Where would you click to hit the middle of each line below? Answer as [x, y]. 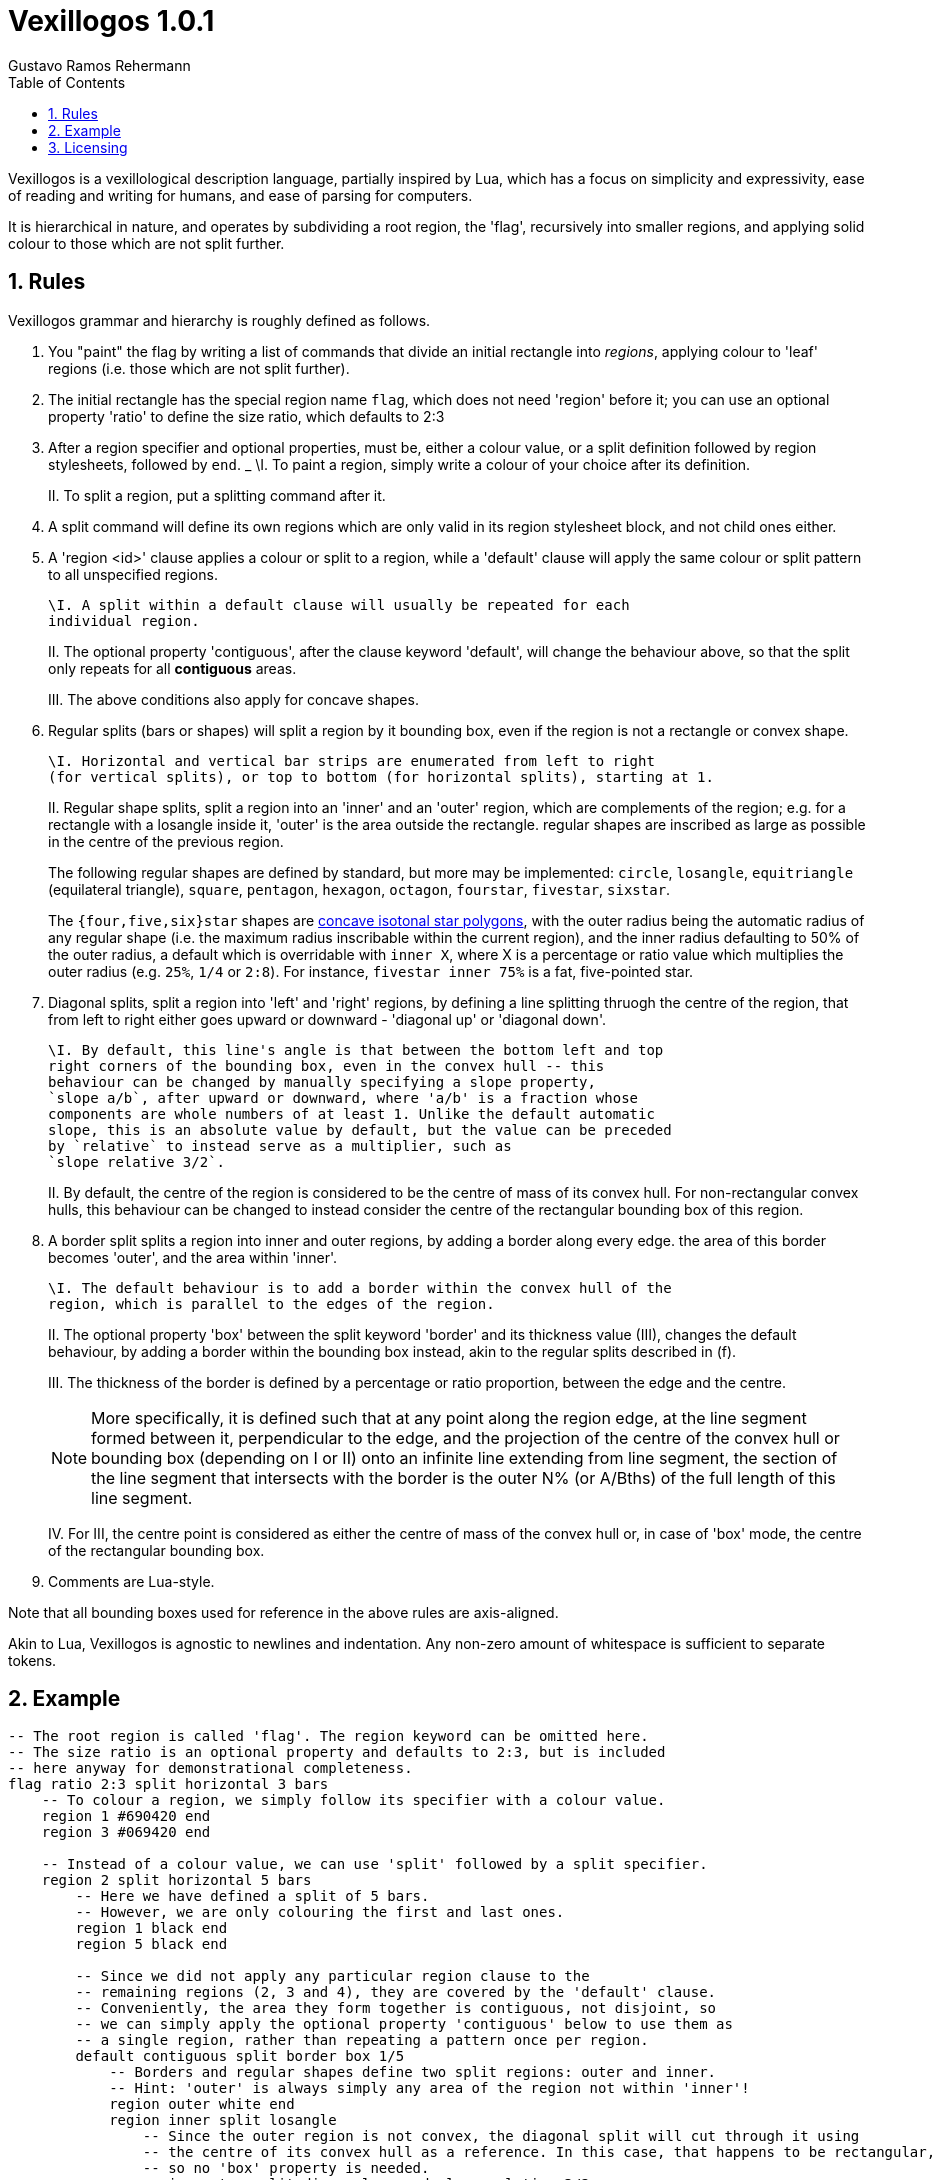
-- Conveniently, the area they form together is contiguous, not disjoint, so [396, 2008]
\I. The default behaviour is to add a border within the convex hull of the [360, 1287]
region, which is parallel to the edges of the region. [271, 1303]
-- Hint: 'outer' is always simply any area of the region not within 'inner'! [429, 2088]
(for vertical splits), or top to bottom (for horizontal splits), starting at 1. [381, 776]
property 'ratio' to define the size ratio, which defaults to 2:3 [246, 416]
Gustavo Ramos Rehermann [99, 65]
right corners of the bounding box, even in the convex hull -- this [326, 1065]
